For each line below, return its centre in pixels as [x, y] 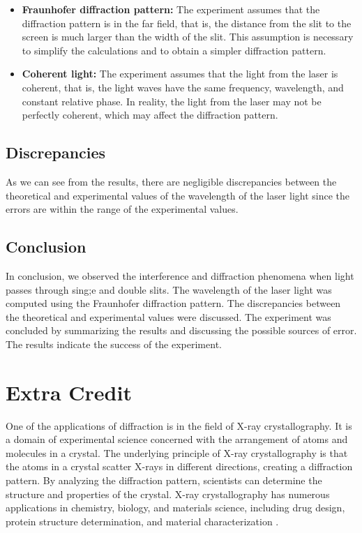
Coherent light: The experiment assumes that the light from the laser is [180, 74]
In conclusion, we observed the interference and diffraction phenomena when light [180, 275]
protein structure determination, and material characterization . [142, 521]
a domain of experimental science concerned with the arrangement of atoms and [177, 439]
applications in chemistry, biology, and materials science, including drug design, [175, 508]
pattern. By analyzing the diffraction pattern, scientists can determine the [164, 480]
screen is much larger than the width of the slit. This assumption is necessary [188, 37]
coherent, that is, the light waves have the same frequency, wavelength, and [183, 87]
